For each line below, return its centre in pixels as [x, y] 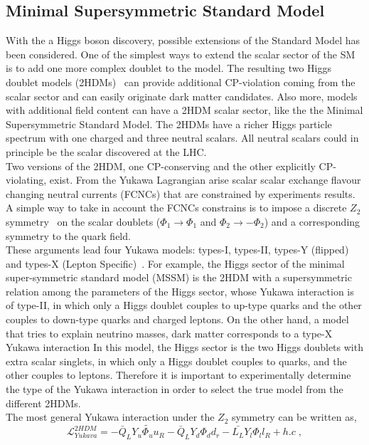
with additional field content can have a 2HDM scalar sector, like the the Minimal [184, 110]
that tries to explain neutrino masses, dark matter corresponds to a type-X [169, 333]
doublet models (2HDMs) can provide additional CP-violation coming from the [181, 82]
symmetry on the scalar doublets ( [83, 221]
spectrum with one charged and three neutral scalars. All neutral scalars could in [182, 138]
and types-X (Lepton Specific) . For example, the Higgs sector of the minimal [175, 263]
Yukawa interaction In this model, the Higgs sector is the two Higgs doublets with [184, 347]
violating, [26, 180]
